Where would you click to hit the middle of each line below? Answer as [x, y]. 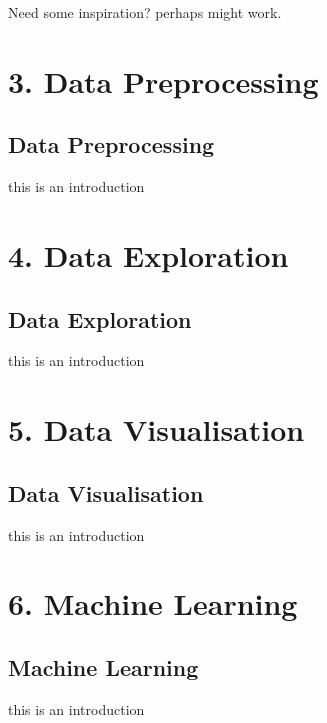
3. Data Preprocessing [163, 80]
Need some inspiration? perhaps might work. [145, 12]
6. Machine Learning [153, 603]
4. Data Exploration [148, 254]
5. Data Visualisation [156, 429]
